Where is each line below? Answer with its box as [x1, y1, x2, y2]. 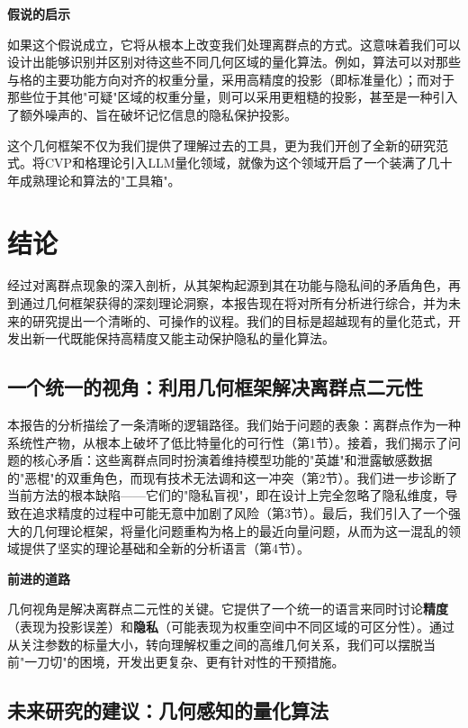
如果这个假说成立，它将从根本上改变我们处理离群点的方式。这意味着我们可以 [7, 34, 461, 53]
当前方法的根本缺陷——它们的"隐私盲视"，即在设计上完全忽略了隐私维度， [7, 486, 445, 505]
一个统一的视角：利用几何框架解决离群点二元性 [7, 373, 423, 401]
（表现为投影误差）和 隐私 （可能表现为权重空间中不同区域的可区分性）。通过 [7, 616, 454, 635]
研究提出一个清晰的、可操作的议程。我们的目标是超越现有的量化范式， [31, 311, 448, 330]
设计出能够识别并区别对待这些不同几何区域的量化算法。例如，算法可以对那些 [7, 52, 461, 71]
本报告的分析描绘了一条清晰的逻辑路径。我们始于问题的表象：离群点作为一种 [7, 415, 461, 434]
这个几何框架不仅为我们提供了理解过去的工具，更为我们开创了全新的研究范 [7, 135, 448, 154]
